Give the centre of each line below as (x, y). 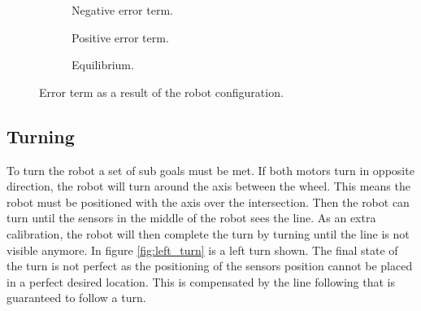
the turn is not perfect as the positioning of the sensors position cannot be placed (210, 266)
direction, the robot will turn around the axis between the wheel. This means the (208, 186)
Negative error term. (122, 10)
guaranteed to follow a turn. (76, 298)
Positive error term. (120, 37)
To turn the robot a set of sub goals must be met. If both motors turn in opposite (210, 170)
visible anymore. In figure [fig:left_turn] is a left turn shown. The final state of (202, 250)
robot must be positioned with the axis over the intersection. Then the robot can (208, 201)
